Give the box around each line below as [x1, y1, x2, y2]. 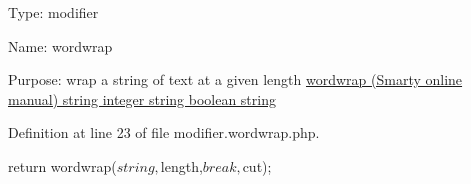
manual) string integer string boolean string [8, 88, 276, 109]
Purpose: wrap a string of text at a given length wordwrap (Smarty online [8, 69, 463, 90]
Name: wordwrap [8, 35, 113, 56]
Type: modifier [8, 2, 99, 22]
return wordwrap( [8, 155, 117, 176]
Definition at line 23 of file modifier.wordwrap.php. [8, 122, 320, 143]
